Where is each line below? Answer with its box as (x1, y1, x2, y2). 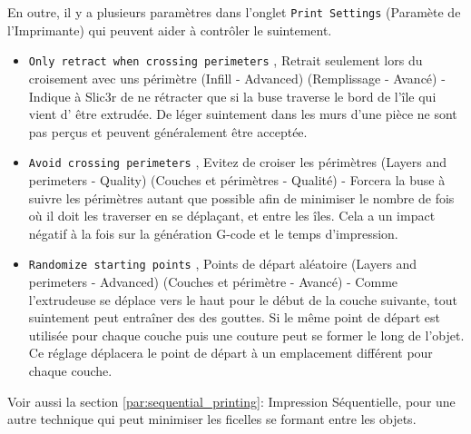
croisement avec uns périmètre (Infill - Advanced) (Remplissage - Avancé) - (28, 68, 446, 87)
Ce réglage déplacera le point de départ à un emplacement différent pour (28, 343, 433, 362)
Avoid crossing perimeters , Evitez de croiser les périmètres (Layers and (28, 153, 447, 172)
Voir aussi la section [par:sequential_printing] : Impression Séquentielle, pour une (7, 391, 456, 410)
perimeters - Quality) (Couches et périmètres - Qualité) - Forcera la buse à (28, 170, 446, 189)
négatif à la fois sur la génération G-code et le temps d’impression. (28, 223, 398, 242)
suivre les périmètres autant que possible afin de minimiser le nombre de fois (28, 188, 455, 207)
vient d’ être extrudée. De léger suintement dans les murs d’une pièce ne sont (28, 104, 457, 123)
